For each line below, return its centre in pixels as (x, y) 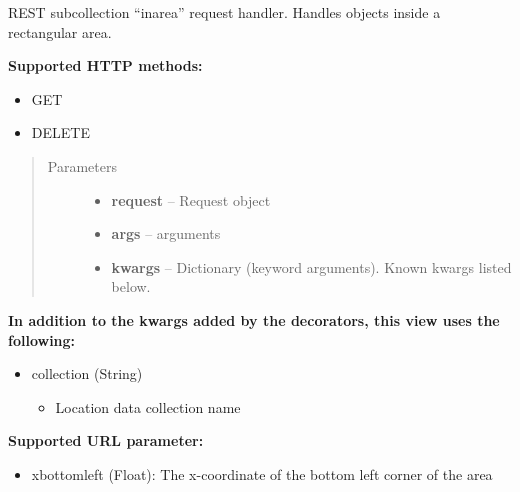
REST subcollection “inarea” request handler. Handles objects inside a (224, 12)
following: (42, 339)
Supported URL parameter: (106, 440)
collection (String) (87, 373)
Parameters (82, 165)
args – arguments (166, 233)
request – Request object (191, 199)
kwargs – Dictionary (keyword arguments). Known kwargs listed (311, 266)
